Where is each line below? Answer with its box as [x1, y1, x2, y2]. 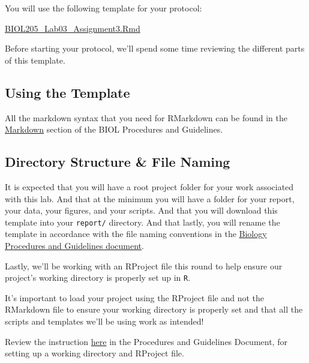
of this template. [5, 53, 65, 66]
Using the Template [5, 83, 130, 101]
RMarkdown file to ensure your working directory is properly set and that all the [5, 303, 303, 316]
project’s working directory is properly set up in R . [5, 271, 191, 284]
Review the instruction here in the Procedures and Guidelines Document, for [5, 335, 287, 347]
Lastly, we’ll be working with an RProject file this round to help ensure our [5, 259, 283, 272]
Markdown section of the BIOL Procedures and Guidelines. [5, 123, 223, 136]
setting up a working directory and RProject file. [5, 347, 184, 359]
